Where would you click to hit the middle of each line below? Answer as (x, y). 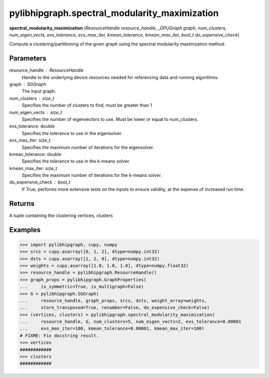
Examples (25, 230)
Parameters (28, 58)
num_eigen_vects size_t (36, 112)
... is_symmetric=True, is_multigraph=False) (82, 287)
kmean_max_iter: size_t (33, 168)
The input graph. (39, 91)
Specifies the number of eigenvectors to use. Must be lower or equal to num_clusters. (110, 119)
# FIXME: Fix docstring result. (59, 335)
